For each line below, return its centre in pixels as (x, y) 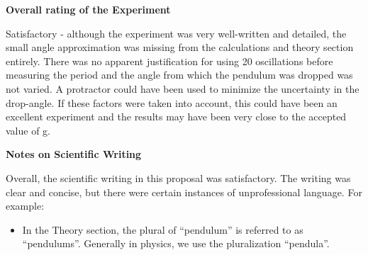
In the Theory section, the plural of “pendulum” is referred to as (163, 229)
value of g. (28, 130)
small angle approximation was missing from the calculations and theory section (180, 47)
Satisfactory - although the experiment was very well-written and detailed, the (176, 33)
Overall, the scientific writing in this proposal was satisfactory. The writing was (178, 177)
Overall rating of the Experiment (88, 9)
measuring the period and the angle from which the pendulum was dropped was (179, 75)
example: (25, 206)
